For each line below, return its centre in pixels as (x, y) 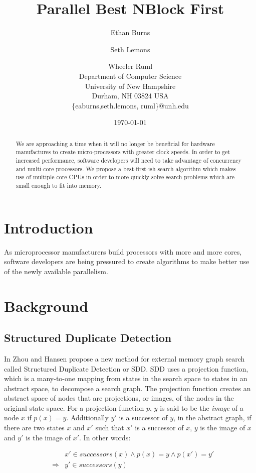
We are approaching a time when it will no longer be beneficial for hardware (115, 143)
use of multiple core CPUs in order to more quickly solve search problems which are (125, 177)
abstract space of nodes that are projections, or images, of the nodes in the (119, 398)
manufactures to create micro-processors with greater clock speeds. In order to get (123, 152)
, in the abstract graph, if (212, 418)
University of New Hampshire (130, 86)
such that (110, 428)
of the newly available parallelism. (56, 271)
